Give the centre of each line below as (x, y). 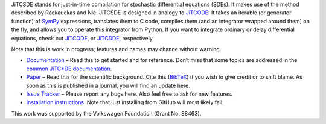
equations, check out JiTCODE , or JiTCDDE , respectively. (82, 38)
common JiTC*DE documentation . (69, 69)
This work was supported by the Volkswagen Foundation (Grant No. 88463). (106, 113)
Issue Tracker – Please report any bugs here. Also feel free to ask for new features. (129, 94)
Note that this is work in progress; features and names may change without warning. (116, 49)
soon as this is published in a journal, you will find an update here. (108, 85)
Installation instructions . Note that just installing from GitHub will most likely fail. (125, 102)
